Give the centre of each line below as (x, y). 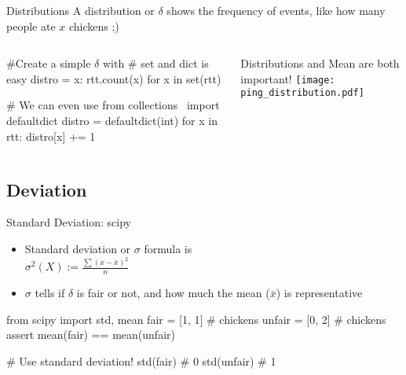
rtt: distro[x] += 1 (51, 136)
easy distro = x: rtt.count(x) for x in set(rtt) (114, 78)
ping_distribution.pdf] (302, 93)
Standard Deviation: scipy (69, 222)
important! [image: (288, 78)
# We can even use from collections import (113, 105)
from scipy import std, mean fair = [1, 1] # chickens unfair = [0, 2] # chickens (196, 319)
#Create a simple (49, 63)
